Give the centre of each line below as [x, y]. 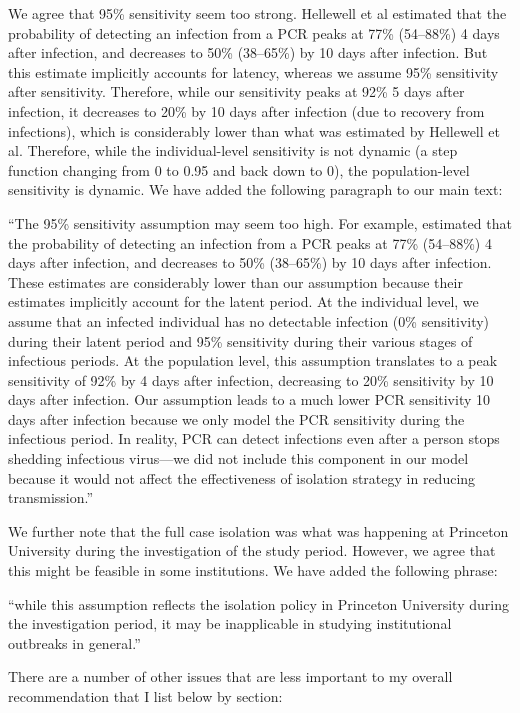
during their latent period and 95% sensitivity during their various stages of [240, 340]
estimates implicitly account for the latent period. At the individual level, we [243, 301]
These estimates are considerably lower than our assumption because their [235, 281]
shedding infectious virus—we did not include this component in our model [238, 458]
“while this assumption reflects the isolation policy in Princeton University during [258, 603]
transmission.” [51, 497]
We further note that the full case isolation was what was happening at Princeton [258, 530]
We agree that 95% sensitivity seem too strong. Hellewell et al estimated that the [257, 13]
